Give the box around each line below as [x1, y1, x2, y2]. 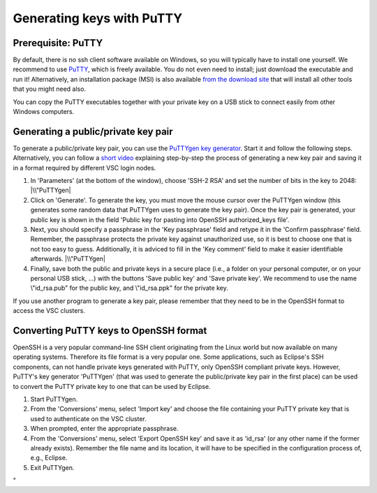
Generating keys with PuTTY [13, 10, 183, 26]
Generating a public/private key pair [13, 126, 174, 138]
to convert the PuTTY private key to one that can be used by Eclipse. [13, 382, 211, 390]
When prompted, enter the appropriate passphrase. [30, 425, 179, 433]
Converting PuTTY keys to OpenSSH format [13, 325, 207, 337]
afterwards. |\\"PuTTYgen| [30, 255, 106, 263]
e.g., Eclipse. [30, 454, 68, 462]
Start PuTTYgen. [30, 395, 78, 404]
